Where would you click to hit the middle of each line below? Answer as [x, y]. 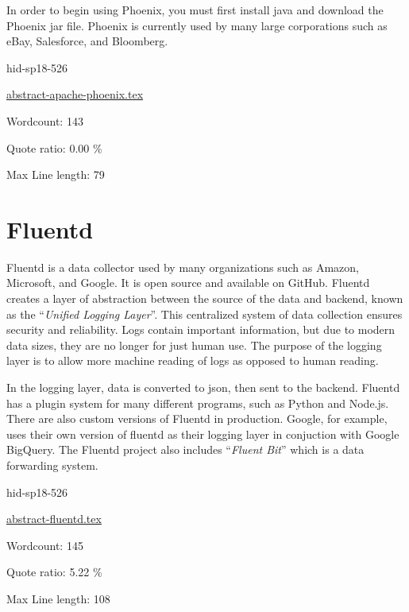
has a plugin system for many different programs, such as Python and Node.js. [198, 403]
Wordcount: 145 [45, 545]
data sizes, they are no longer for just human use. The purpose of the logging [194, 345]
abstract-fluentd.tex [54, 519]
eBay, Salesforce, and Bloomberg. [87, 41]
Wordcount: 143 [45, 120]
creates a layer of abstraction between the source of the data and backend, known [205, 298]
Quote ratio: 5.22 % [54, 572]
